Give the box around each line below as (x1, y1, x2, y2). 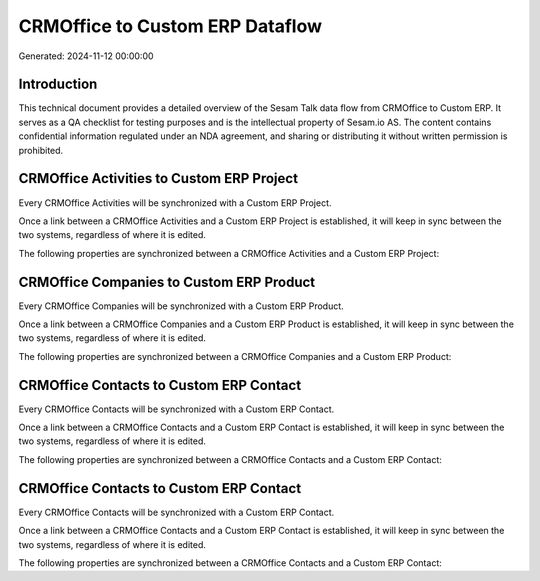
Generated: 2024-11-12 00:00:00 (18, 50, 154, 62)
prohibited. (18, 144, 64, 156)
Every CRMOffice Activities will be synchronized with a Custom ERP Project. (18, 196, 332, 209)
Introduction (18, 76, 98, 93)
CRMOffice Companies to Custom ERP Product (18, 273, 316, 290)
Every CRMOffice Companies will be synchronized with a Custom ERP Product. (18, 300, 344, 312)
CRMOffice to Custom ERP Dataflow (18, 15, 323, 37)
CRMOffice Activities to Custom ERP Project (18, 170, 299, 187)
